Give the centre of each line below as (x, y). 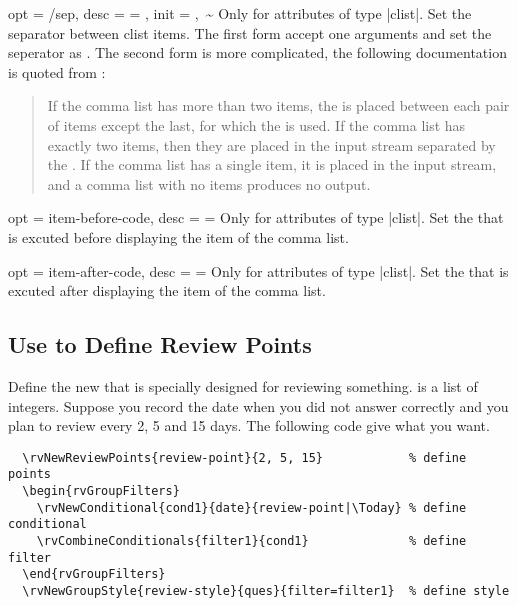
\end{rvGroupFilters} (94, 574)
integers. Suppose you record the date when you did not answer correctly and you (258, 405)
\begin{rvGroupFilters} (101, 491)
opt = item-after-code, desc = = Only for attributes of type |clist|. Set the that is (258, 270)
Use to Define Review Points (160, 344)
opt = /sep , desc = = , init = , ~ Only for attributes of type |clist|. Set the (240, 13)
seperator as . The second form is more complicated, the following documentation (257, 52)
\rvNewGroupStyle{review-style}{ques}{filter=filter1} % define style (266, 590)
